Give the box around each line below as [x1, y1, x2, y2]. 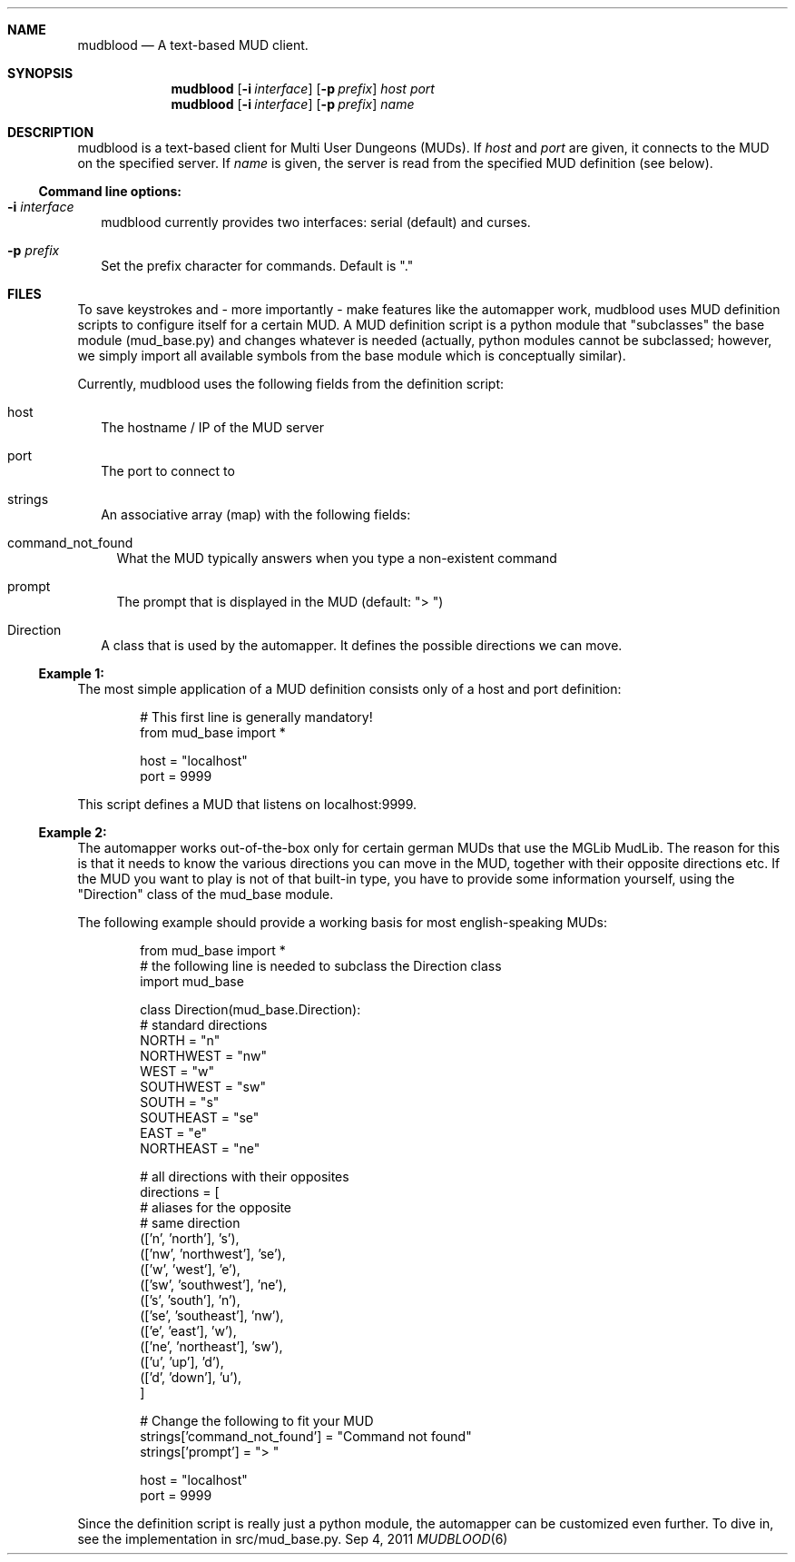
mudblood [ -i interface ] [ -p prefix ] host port [171, 81, 435, 96]
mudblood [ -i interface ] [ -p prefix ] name [171, 96, 415, 112]
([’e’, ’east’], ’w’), [140, 1323, 237, 1339]
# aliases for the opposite [140, 1200, 292, 1215]
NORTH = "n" [140, 1033, 221, 1048]
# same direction [140, 1215, 240, 1231]
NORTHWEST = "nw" [140, 1048, 267, 1063]
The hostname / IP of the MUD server [101, 420, 325, 435]
